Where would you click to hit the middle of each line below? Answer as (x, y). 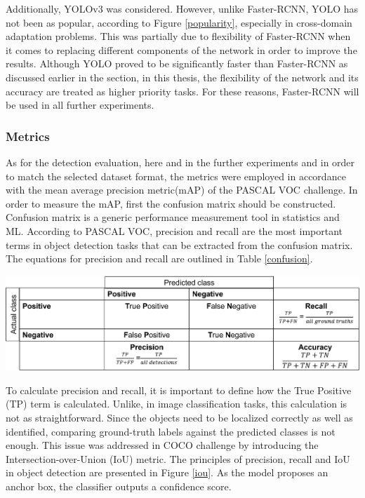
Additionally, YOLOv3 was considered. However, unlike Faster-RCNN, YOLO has (182, 8)
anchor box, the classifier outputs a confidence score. (119, 486)
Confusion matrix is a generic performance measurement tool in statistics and (173, 217)
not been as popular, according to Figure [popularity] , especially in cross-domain (179, 22)
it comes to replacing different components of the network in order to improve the (181, 49)
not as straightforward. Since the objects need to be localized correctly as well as (179, 417)
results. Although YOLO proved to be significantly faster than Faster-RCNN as (177, 63)
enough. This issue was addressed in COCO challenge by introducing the (162, 445)
